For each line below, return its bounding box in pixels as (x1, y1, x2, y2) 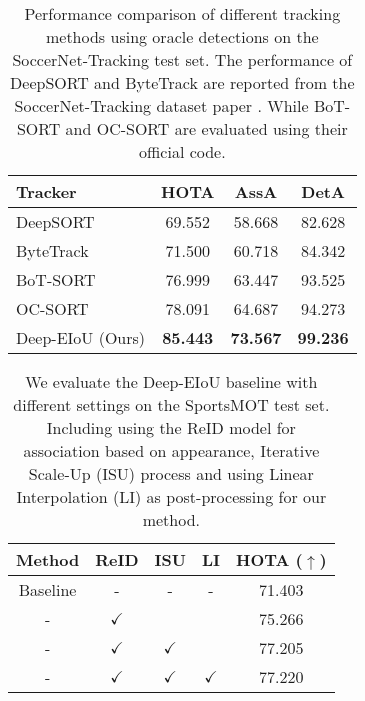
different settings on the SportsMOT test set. (13, 393, 330, 416)
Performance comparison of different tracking (24, 2, 341, 25)
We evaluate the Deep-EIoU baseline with (25, 370, 318, 393)
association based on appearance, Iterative (23, 439, 320, 462)
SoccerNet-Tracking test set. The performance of (12, 48, 353, 71)
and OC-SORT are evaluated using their (65, 117, 348, 140)
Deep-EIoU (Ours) (16, 326, 146, 349)
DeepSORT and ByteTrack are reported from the (10, 71, 355, 94)
